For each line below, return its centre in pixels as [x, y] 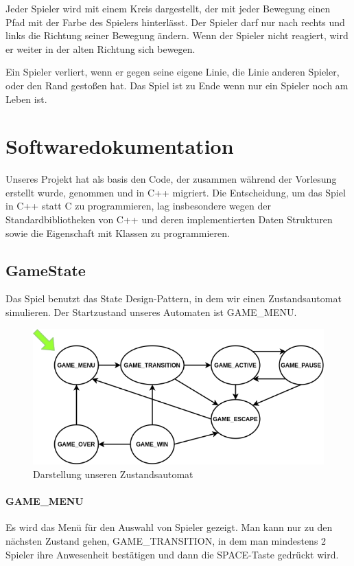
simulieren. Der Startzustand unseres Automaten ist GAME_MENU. [151, 312]
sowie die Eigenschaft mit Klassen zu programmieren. [118, 233]
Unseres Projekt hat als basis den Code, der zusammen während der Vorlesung [171, 179]
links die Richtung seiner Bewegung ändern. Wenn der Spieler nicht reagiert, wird [177, 35]
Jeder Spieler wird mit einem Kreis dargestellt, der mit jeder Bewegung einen [168, 8]
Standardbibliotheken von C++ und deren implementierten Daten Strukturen [169, 219]
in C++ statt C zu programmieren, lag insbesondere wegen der [138, 206]
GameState [46, 270]
